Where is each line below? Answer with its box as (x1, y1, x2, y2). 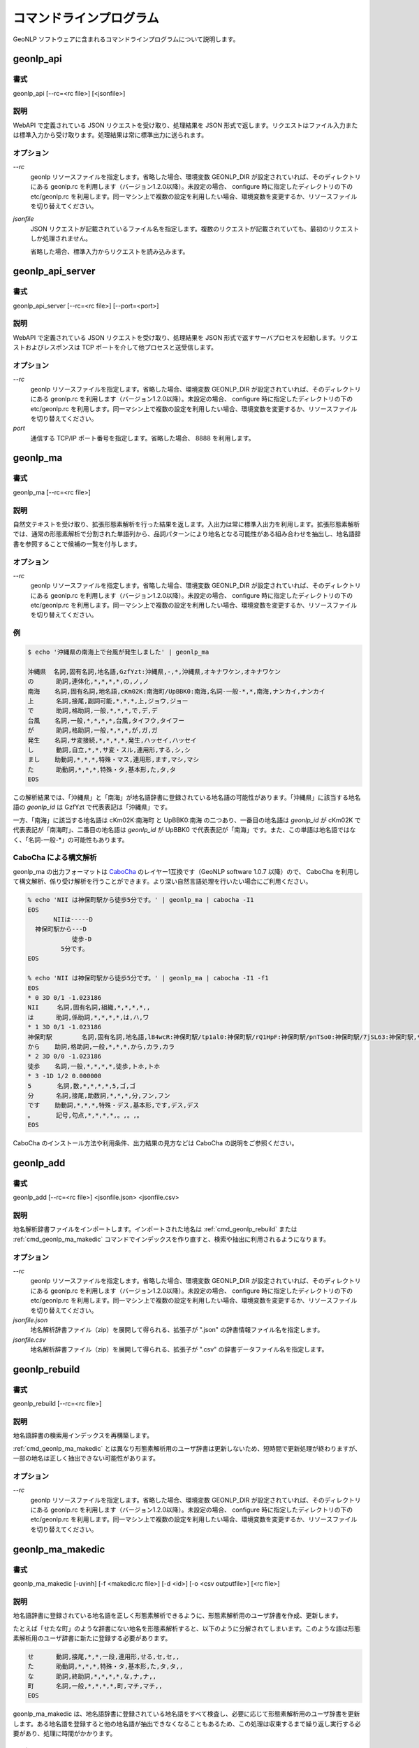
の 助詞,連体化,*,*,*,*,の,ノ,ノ (27, 678, 149, 685)
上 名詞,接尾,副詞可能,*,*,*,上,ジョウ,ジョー (27, 696, 189, 705)
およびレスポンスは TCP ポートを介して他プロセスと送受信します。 (24, 343, 218, 352)
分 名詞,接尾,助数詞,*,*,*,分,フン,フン (27, 1091, 170, 1099)
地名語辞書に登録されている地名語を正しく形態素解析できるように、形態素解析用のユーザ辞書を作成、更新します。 (13, 1612, 342, 1620)
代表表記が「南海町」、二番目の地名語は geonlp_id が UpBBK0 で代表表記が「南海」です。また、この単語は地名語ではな (13, 826, 356, 834)
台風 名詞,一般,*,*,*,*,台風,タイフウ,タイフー (27, 717, 185, 724)
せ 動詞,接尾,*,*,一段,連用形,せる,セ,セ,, (27, 1652, 180, 1661)
